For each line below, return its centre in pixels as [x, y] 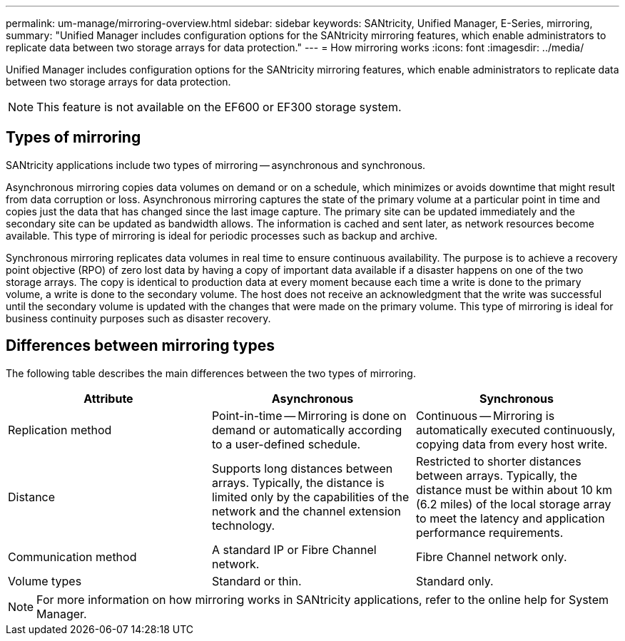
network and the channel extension [306, 511]
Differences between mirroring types [140, 346]
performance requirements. [489, 532]
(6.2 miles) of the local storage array [513, 504]
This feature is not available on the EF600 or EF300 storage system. [219, 107]
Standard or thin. [256, 581]
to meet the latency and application [510, 518]
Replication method [60, 430]
